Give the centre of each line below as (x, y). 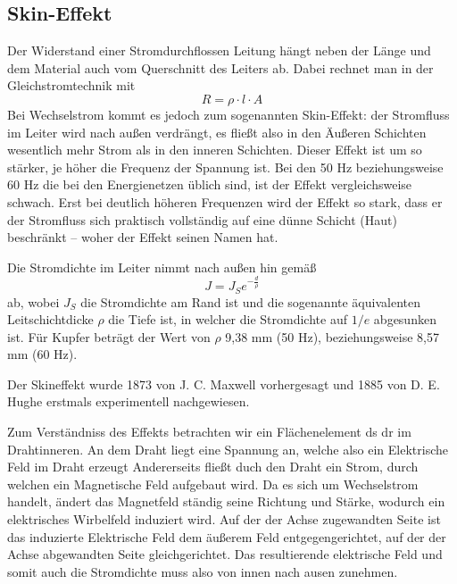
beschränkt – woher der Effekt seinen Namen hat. (143, 237)
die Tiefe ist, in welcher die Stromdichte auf (228, 319)
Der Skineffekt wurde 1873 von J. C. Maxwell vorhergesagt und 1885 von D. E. (224, 384)
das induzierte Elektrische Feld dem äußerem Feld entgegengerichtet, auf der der (227, 536)
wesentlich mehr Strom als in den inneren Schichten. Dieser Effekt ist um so (215, 150)
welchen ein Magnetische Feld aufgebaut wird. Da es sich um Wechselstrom (213, 484)
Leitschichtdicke (50, 319)
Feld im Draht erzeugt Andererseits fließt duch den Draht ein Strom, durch (213, 467)
